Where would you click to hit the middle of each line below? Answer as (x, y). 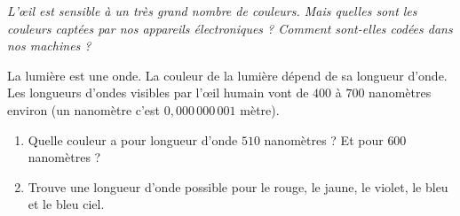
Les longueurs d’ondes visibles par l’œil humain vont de (158, 93)
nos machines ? (49, 46)
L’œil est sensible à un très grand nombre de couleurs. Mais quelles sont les (212, 11)
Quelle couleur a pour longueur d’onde (133, 139)
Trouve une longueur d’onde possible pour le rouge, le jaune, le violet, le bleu (238, 186)
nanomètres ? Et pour (324, 139)
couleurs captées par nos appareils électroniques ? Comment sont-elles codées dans (230, 28)
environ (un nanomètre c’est (84, 109)
